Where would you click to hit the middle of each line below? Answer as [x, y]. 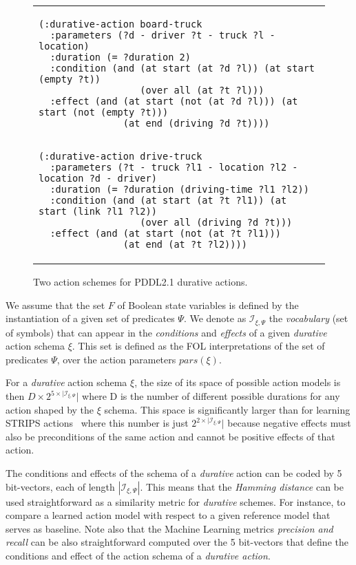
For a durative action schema [66, 382]
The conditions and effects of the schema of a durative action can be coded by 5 [174, 472]
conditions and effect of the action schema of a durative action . [138, 555]
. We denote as [215, 318]
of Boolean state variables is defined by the [208, 305]
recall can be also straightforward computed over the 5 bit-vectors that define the [177, 542]
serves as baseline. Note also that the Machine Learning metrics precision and [169, 528]
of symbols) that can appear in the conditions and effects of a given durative [166, 332]
